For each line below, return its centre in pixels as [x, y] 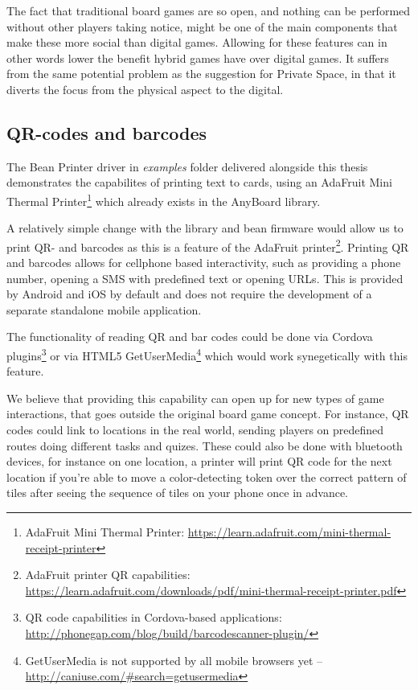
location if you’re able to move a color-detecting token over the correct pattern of [207, 476]
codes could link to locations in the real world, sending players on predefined [195, 430]
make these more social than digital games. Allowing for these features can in [197, 42]
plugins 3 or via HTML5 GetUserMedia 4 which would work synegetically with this [207, 354]
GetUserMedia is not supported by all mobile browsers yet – [174, 660]
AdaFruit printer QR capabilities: [108, 575]
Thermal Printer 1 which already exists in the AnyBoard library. [164, 199]
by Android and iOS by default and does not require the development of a [189, 294]
